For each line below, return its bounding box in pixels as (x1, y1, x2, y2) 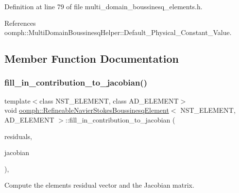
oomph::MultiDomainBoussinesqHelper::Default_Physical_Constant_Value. (4, 27, 232, 37)
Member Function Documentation (4, 51, 179, 66)
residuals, (4, 131, 32, 141)
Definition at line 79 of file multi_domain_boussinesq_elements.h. (4, 1, 203, 11)
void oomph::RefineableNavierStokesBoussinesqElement (4, 105, 169, 115)
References (4, 18, 36, 28)
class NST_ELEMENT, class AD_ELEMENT (39, 95, 179, 105)
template (4, 95, 31, 105)
